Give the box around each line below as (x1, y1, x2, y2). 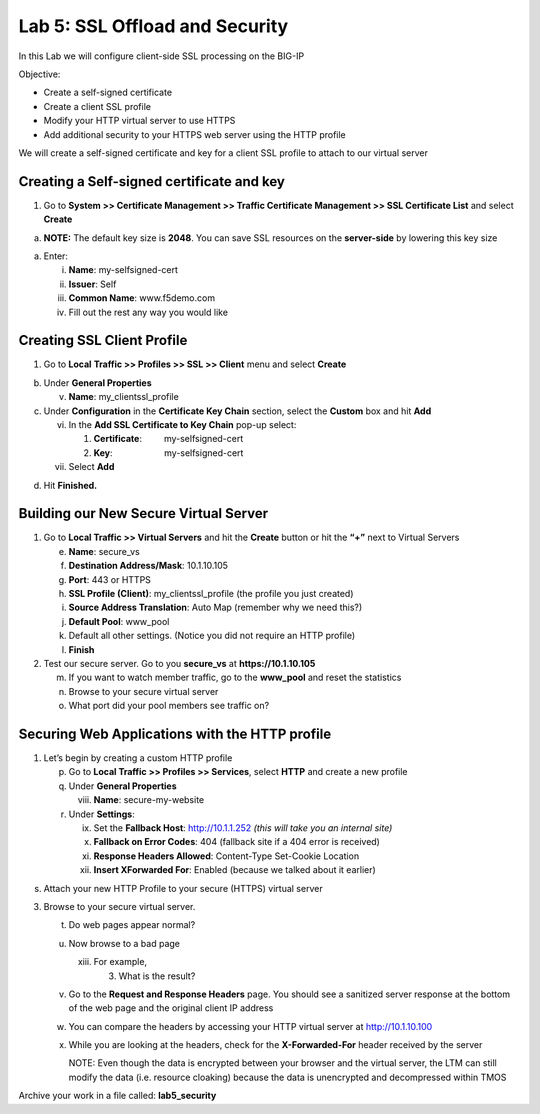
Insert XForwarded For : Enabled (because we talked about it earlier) (93, 864, 377, 876)
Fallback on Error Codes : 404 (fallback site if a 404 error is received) (93, 836, 380, 848)
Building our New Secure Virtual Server (18, 505, 269, 522)
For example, (93, 956, 148, 968)
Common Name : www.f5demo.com (68, 292, 215, 304)
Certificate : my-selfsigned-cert (93, 433, 244, 445)
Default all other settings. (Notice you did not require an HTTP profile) (68, 630, 356, 642)
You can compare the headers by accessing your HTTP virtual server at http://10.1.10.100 (68, 1020, 433, 1032)
